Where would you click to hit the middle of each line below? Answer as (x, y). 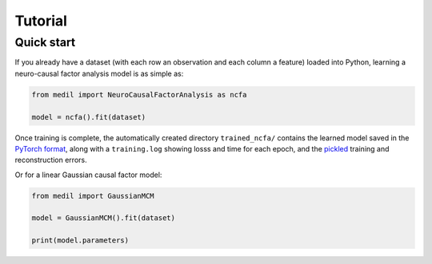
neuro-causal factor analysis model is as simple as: (99, 73)
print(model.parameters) (80, 240)
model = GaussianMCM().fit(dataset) (104, 218)
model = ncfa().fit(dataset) (89, 117)
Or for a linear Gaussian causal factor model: (88, 175)
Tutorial (41, 21)
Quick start (45, 42)
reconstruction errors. (51, 160)
